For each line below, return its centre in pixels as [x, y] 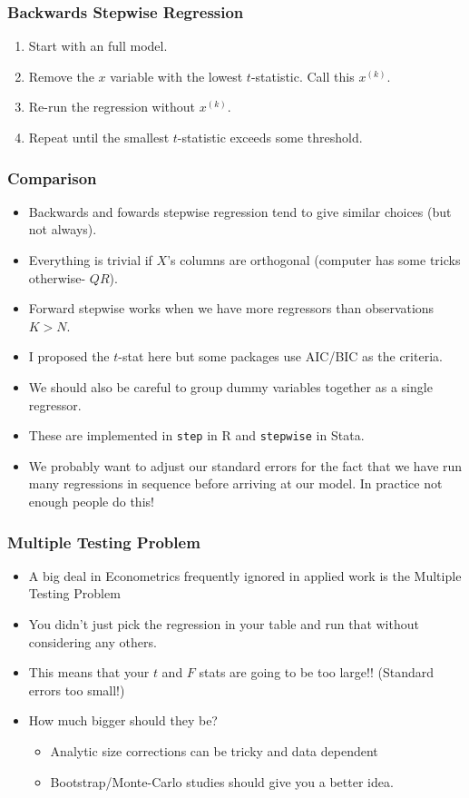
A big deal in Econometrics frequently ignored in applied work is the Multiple [245, 575]
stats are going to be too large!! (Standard [317, 672]
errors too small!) [77, 690]
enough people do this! [91, 501]
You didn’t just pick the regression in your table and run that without [224, 624]
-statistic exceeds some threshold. [270, 137]
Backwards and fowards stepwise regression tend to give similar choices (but [240, 211]
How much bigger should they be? [123, 720]
